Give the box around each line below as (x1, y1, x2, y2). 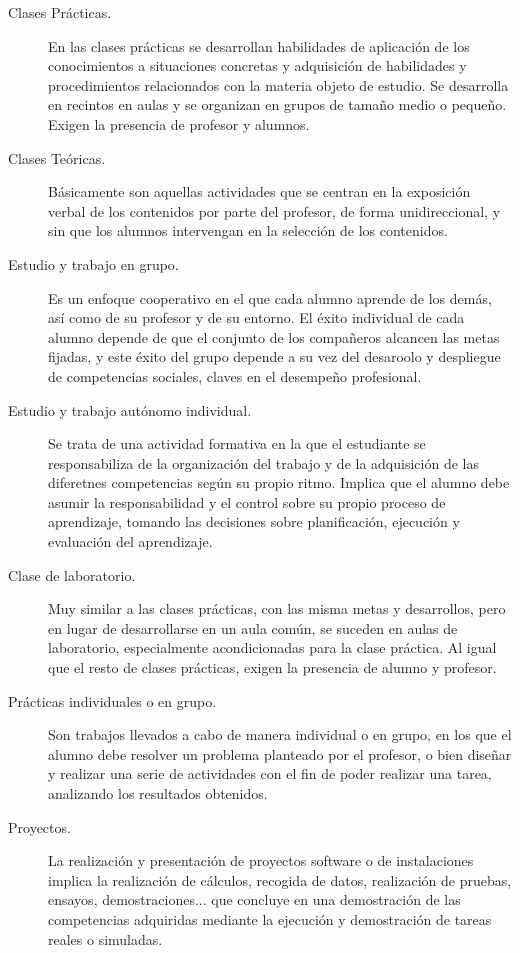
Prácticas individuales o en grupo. (8, 690, 217, 711)
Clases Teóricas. (8, 147, 106, 168)
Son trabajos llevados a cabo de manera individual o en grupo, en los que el (48, 724, 512, 745)
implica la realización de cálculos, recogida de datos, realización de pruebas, (48, 869, 512, 890)
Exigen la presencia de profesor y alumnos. (48, 113, 310, 134)
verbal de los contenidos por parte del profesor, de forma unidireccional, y (48, 200, 501, 221)
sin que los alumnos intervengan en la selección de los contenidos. (48, 220, 448, 241)
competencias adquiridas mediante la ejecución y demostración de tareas (48, 908, 492, 929)
